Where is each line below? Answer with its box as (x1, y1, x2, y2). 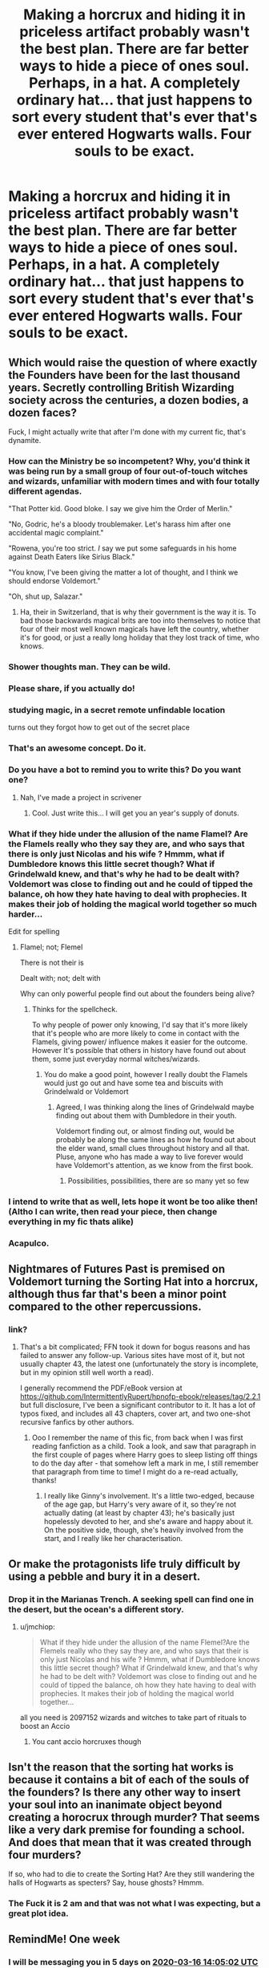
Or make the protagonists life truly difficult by (8, 1557, 241, 1571)
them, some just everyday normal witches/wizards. (31, 1054, 200, 1063)
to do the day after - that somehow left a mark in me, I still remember (31, 1458, 259, 1468)
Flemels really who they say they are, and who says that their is (39, 1646, 250, 1656)
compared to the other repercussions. (8, 1300, 202, 1314)
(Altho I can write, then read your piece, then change (8, 1206, 218, 1217)
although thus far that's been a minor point (8, 1287, 227, 1301)
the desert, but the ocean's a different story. (8, 1604, 184, 1615)
